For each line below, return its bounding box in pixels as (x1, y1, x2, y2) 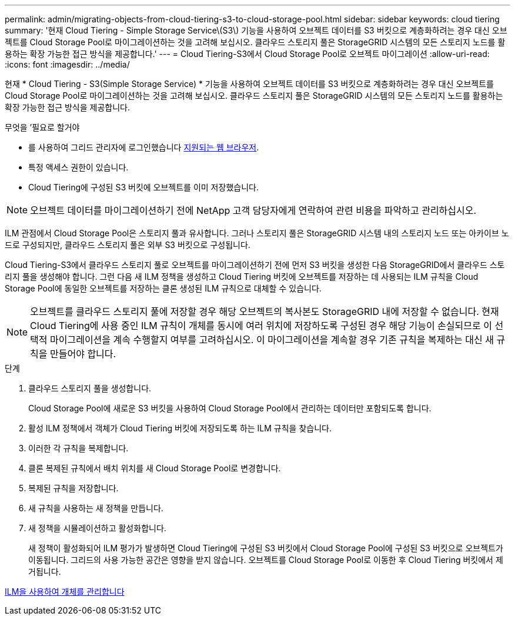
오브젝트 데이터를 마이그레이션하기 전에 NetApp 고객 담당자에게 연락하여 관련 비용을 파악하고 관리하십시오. (30, 205, 477, 216)
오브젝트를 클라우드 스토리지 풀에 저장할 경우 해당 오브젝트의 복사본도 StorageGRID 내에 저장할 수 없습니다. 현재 (30, 306, 499, 317)
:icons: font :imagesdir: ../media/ (5, 59, 130, 69)
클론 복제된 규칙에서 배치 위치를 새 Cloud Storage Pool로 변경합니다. (28, 463, 281, 473)
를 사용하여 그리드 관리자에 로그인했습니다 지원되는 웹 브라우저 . (28, 142, 259, 152)
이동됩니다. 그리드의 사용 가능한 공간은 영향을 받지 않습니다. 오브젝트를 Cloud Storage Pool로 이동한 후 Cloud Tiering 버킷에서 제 (28, 555, 503, 565)
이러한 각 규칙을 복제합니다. (28, 443, 129, 453)
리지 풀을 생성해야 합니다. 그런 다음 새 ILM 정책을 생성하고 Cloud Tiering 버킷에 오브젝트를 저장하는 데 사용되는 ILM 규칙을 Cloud (5, 272, 479, 281)
